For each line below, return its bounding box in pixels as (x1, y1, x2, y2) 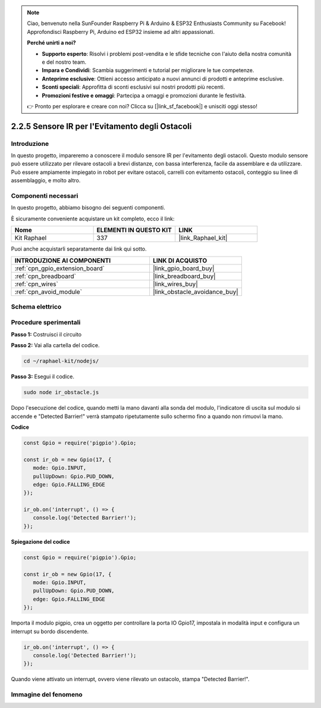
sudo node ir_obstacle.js (23, 389, 99, 396)
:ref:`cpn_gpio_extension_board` (14, 264, 105, 272)
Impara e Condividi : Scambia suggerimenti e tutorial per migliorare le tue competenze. (42, 67, 254, 74)
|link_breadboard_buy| (152, 272, 216, 280)
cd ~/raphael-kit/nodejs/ (23, 358, 99, 364)
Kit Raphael (14, 234, 47, 242)
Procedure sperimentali (11, 319, 81, 327)
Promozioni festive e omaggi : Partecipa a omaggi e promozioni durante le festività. (42, 92, 246, 99)
